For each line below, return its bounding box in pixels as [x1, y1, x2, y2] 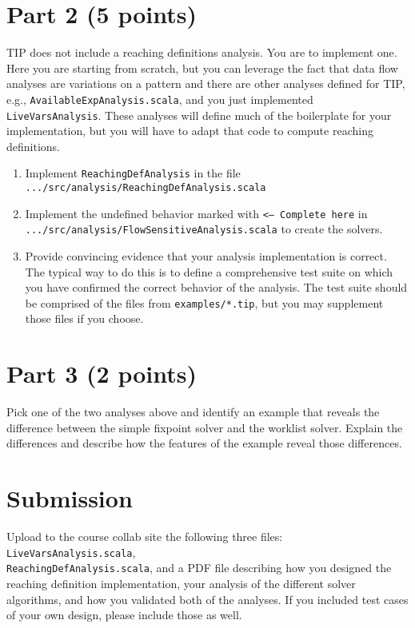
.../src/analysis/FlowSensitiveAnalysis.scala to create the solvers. [25, 221, 383, 237]
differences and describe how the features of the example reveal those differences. [6, 435, 402, 451]
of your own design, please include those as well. [6, 606, 242, 623]
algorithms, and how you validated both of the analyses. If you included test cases [6, 590, 409, 607]
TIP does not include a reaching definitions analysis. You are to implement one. [6, 44, 397, 61]
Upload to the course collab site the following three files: [6, 528, 283, 545]
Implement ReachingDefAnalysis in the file [25, 165, 241, 181]
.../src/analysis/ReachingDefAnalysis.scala [25, 182, 266, 194]
